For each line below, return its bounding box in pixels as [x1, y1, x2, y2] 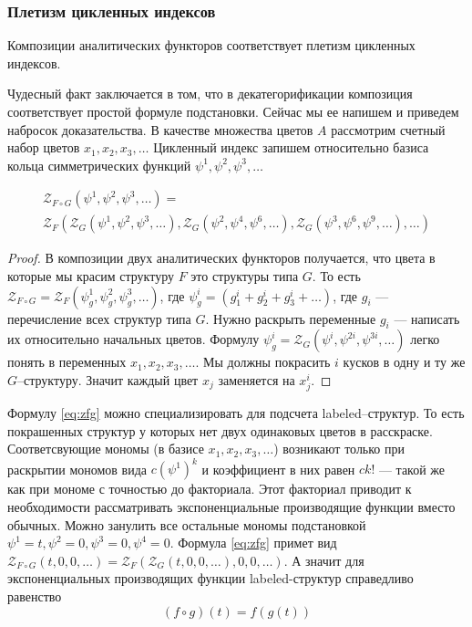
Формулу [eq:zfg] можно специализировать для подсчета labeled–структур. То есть [7, 403, 465, 423]
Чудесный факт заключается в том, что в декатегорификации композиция [7, 84, 413, 103]
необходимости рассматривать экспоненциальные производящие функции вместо [7, 497, 456, 517]
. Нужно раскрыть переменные [205, 308, 376, 328]
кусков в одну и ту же [343, 352, 466, 371]
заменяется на [218, 371, 295, 390]
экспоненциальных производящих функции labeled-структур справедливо [7, 569, 414, 588]
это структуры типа [190, 266, 299, 286]
